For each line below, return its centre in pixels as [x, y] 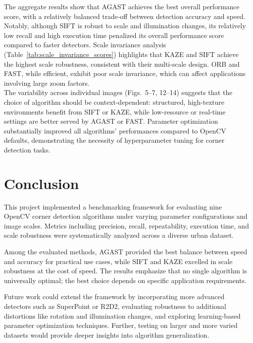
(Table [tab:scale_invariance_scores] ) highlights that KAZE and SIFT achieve [121, 54]
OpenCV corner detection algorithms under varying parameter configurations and [126, 216]
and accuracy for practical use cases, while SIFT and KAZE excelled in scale [118, 261]
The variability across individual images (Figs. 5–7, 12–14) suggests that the [118, 92]
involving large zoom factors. [47, 83]
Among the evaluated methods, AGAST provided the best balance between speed [126, 251]
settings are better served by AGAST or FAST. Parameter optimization [111, 121]
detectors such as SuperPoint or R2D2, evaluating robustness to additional [115, 306]
